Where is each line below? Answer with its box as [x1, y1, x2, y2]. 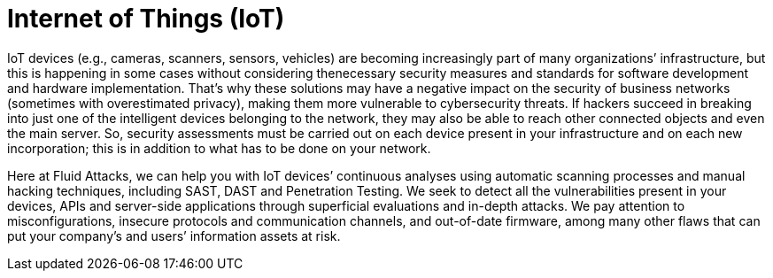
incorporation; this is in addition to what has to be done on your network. [7, 140, 431, 156]
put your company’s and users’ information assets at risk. [7, 228, 341, 243]
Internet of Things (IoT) [7, 4, 285, 34]
